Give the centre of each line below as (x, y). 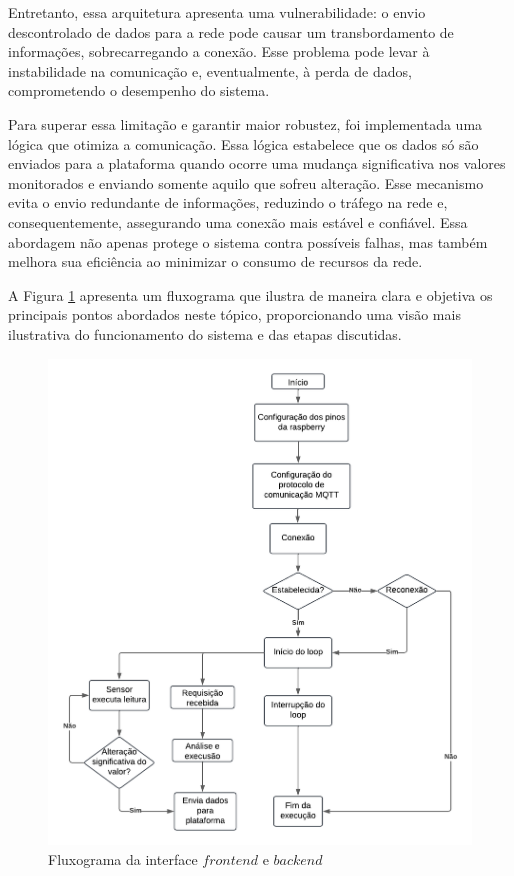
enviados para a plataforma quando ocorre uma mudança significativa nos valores (257, 163)
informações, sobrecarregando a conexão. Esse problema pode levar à (219, 51)
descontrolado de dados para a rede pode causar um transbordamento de (231, 31)
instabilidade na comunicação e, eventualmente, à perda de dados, (210, 70)
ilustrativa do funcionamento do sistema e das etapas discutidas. (205, 333)
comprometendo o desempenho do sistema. (139, 90)
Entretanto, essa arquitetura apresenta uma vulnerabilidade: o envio (217, 12)
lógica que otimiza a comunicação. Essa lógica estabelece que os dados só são (243, 143)
